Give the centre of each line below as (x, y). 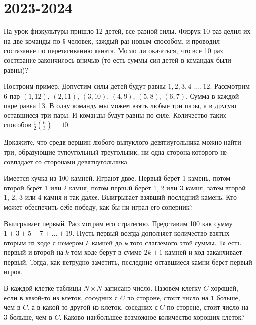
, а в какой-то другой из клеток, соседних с (93, 307)
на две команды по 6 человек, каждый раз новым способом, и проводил (112, 41)
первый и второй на (34, 252)
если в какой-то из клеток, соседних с (61, 297)
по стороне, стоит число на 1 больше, (184, 297)
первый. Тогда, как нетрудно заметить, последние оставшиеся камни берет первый (128, 262)
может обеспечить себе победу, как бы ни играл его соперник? (98, 207)
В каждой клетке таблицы (43, 288)
